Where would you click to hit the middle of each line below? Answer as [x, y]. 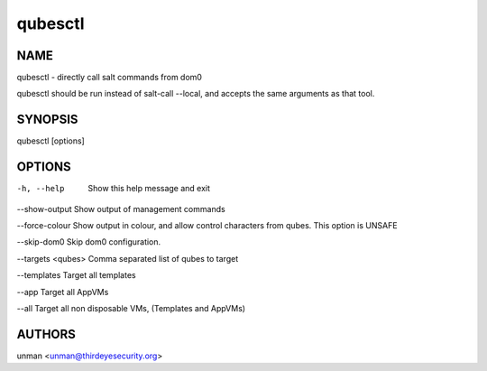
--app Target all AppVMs [63, 292]
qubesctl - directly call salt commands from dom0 [110, 78]
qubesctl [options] [51, 141]
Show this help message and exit [149, 189]
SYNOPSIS [47, 120]
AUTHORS [46, 334]
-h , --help [41, 189]
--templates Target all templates [76, 275]
